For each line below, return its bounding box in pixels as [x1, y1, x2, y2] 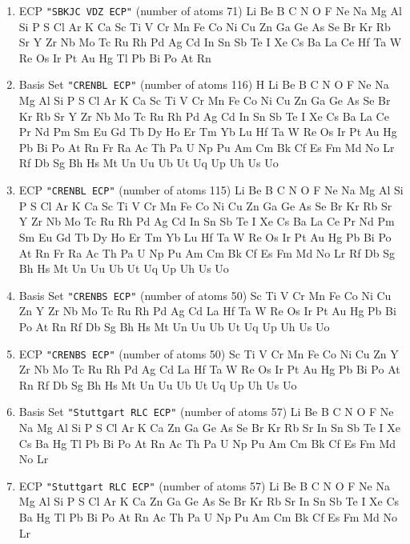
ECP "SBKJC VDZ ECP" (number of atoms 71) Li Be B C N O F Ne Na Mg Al [18, 2, 402, 18]
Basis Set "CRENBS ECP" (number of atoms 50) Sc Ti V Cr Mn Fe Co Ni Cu [18, 286, 392, 303]
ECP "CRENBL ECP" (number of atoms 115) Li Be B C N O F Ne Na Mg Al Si [18, 182, 404, 198]
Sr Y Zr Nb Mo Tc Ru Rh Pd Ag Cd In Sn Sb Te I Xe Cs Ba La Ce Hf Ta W [18, 34, 402, 50]
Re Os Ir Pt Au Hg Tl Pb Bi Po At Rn [18, 49, 211, 66]
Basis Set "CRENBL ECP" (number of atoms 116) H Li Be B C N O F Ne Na [18, 76, 389, 93]
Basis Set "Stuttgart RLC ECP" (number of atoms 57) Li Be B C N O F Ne [18, 403, 394, 420]
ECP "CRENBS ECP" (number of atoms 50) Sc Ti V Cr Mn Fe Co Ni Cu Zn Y [18, 345, 399, 362]
